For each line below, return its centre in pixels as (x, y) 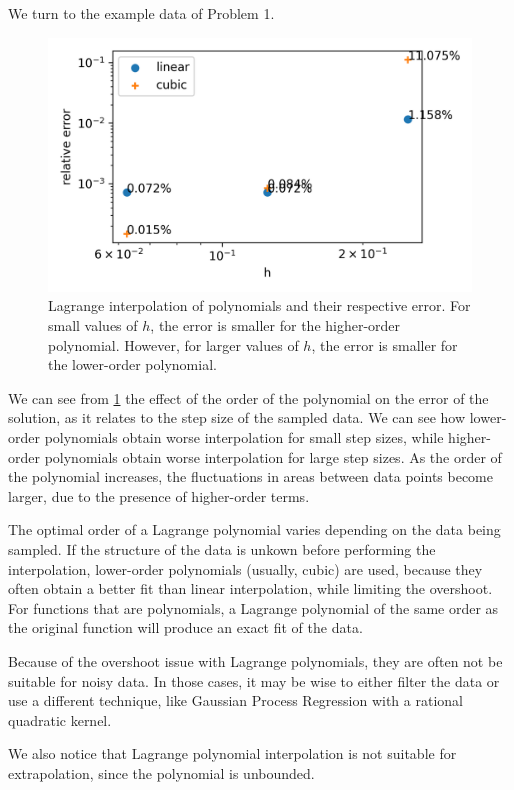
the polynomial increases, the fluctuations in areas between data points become (251, 476)
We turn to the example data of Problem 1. (141, 13)
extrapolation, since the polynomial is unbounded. (161, 772)
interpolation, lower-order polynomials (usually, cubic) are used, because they (245, 568)
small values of (93, 325)
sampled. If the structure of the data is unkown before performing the (222, 548)
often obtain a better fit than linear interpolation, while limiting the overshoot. (250, 588)
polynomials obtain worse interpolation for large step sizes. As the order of (273, 456)
